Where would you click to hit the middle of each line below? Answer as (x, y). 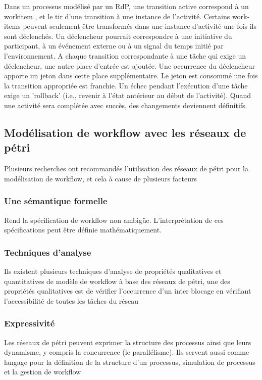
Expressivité (30, 323)
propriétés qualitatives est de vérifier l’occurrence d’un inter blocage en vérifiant (128, 291)
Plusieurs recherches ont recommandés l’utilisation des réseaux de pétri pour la (126, 169)
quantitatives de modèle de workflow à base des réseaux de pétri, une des (117, 281)
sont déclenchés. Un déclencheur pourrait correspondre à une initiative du (118, 36)
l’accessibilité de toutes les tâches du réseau (71, 300)
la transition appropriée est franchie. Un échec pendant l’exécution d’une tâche (126, 85)
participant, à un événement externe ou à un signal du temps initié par (114, 46)
